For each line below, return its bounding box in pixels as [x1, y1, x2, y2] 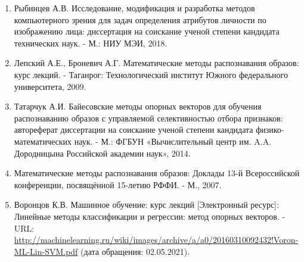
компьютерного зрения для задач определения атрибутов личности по [14, 13, 266, 26]
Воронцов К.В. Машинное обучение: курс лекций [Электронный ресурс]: [14, 198, 279, 211]
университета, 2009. [14, 80, 86, 92]
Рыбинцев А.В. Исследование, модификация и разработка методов [14, 2, 255, 14]
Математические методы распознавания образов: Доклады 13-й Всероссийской [14, 167, 300, 179]
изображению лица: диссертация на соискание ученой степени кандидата [14, 25, 280, 38]
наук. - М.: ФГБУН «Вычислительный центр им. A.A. [74, 135, 272, 147]
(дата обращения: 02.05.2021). [80, 245, 190, 257]
